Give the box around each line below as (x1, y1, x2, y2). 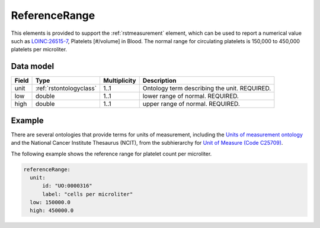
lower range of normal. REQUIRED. (142, 92, 239, 100)
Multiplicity (103, 77, 136, 85)
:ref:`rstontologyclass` (35, 84, 97, 93)
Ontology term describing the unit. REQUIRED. (142, 84, 271, 93)
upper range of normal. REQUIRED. (142, 100, 240, 108)
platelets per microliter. (11, 46, 68, 53)
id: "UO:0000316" (42, 183, 93, 189)
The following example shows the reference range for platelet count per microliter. (11, 150, 212, 157)
